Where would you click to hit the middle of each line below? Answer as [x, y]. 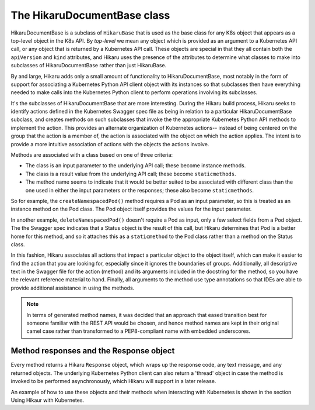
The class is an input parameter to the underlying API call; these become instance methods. [136, 166]
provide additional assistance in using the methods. [73, 288]
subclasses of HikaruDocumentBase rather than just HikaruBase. [89, 66]
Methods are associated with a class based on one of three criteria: [92, 155]
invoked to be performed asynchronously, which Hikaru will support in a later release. [113, 381]
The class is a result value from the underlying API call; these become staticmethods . [131, 174]
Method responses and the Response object [93, 351]
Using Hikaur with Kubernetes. [48, 400]
